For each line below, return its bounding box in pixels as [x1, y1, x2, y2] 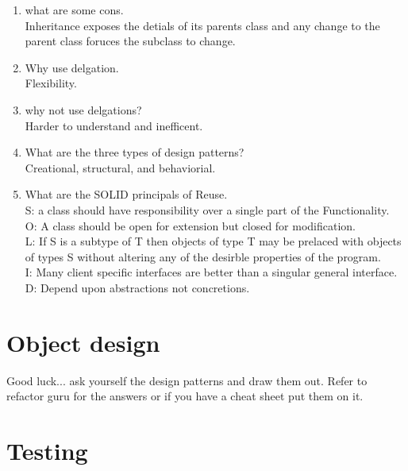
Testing [6, 434, 88, 466]
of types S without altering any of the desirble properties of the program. [25, 248, 381, 264]
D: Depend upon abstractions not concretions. [25, 279, 250, 295]
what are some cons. [25, 2, 124, 17]
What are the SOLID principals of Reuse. [25, 186, 228, 203]
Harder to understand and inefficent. [25, 117, 203, 133]
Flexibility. [25, 75, 77, 91]
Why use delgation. [25, 59, 119, 75]
